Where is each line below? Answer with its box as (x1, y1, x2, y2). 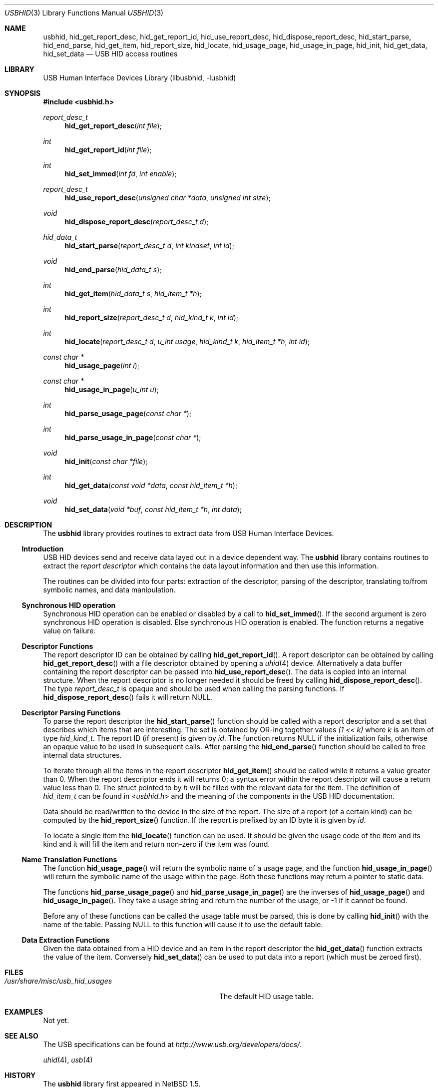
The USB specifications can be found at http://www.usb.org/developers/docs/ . (43, 1040, 302, 1049)
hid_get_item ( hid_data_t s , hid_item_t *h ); (64, 289, 202, 298)
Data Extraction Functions (21, 936, 110, 944)
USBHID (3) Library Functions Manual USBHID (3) (4, 8, 164, 17)
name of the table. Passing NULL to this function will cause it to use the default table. (43, 920, 323, 929)
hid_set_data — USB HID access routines (43, 49, 178, 58)
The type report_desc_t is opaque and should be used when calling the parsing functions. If (43, 684, 345, 693)
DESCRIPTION (4, 521, 52, 529)
